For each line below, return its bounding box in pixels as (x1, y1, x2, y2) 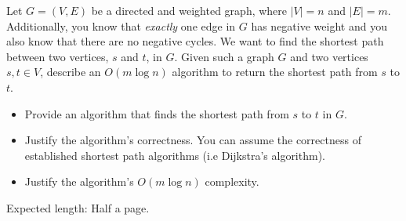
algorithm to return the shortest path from (172, 63, 378, 80)
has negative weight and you (251, 17, 387, 34)
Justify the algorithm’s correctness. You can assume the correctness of (24, 132, 361, 148)
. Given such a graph (174, 48, 274, 64)
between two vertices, (6, 48, 109, 64)
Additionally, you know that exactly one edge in (6, 17, 236, 34)
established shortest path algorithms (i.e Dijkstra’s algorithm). (24, 147, 325, 163)
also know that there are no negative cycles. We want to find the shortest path (6, 33, 384, 49)
